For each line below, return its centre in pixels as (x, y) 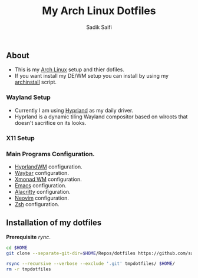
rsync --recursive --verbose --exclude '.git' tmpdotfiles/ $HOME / (91, 264)
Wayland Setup (29, 97)
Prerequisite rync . (29, 237)
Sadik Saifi (99, 27)
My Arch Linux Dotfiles (99, 11)
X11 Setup (21, 138)
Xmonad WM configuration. (48, 179)
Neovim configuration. (42, 198)
